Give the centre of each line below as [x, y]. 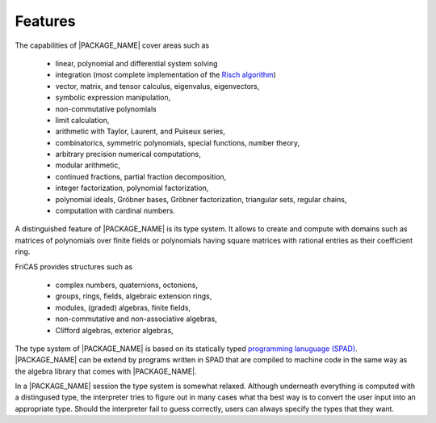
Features [45, 21]
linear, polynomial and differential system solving [136, 63]
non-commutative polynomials [106, 108]
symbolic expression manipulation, [113, 98]
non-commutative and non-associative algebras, [136, 319]
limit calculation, [82, 120]
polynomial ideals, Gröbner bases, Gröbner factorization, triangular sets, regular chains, [201, 199]
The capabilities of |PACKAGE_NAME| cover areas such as [112, 45]
